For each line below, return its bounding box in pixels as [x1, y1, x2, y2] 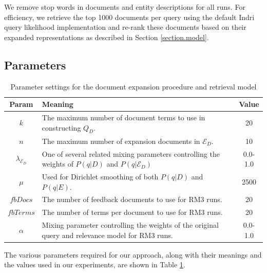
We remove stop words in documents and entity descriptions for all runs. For [4, 2, 245, 12]
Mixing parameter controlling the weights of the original [42, 220, 219, 230]
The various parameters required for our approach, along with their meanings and [4, 249, 262, 260]
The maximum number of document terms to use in [42, 112, 205, 123]
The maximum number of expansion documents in [42, 135, 200, 146]
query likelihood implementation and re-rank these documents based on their [4, 22, 246, 32]
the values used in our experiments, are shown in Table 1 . [4, 259, 185, 270]
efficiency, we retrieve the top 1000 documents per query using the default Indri [4, 11, 255, 22]
